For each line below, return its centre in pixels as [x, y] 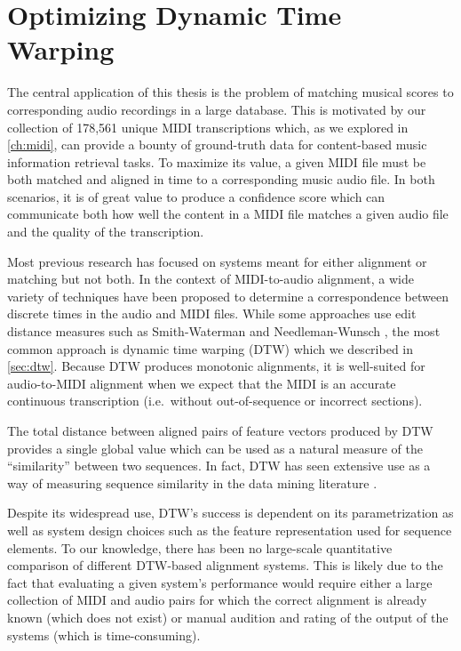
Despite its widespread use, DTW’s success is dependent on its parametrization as [230, 513]
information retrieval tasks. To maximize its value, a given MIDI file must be [217, 161]
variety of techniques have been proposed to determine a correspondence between [228, 296]
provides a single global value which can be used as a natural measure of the [215, 448]
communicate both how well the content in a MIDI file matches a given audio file [228, 214]
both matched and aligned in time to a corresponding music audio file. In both [221, 179]
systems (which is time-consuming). [104, 635]
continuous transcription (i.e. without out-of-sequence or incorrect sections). [215, 401]
